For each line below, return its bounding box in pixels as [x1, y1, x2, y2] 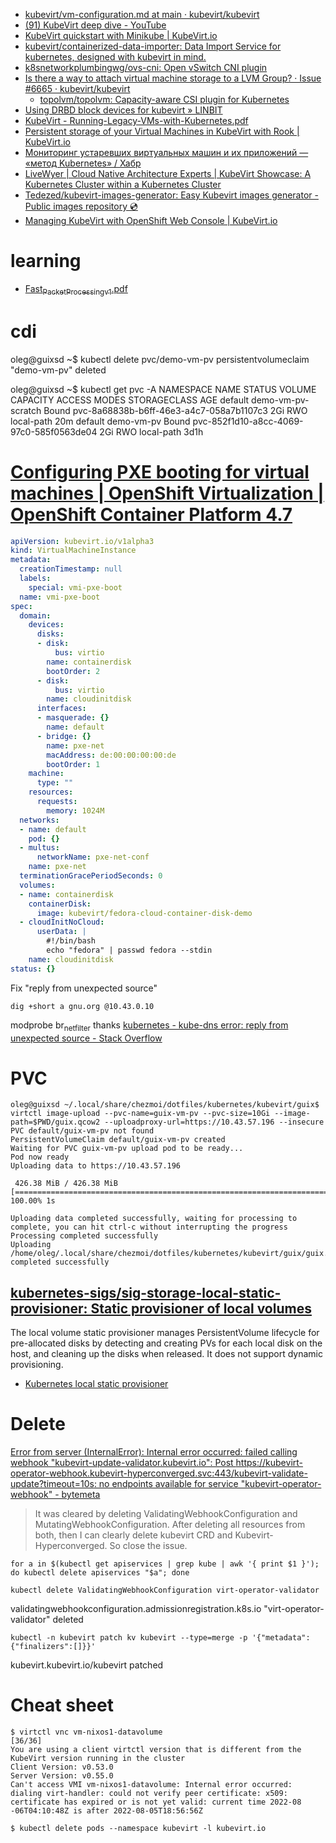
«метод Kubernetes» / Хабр [24, 157, 142, 169]
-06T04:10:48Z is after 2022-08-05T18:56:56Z [10, 1806, 203, 1816]
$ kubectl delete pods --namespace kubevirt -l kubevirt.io [10, 1824, 267, 1834]
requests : [36, 797, 78, 807]
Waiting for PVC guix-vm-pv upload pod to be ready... [10, 1144, 244, 1154]
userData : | [36, 927, 87, 937]
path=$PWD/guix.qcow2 [10, 1117, 101, 1128]
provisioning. [10, 1359, 64, 1371]
